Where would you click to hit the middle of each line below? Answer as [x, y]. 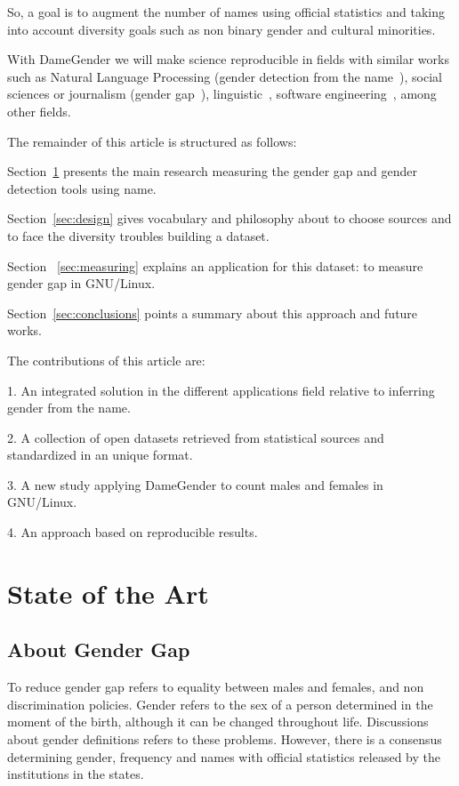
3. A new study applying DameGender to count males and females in [195, 484]
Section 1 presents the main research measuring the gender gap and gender [212, 171]
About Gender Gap [99, 650]
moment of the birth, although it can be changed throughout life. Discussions [218, 722]
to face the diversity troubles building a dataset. [138, 235]
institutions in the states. [76, 774]
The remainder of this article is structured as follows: [152, 141]
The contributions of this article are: [106, 360]
